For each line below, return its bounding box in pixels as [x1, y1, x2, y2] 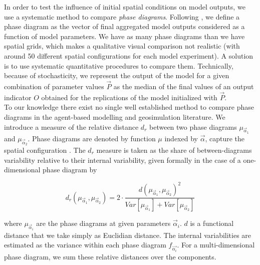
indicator [4, 92, 32, 102]
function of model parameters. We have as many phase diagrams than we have [4, 31, 245, 41]
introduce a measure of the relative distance [4, 121, 139, 132]
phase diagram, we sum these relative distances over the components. [4, 251, 216, 261]
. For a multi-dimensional [177, 239, 255, 250]
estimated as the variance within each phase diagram [4, 239, 166, 250]
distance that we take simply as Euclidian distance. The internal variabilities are [4, 229, 251, 240]
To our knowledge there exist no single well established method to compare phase [4, 102, 254, 112]
